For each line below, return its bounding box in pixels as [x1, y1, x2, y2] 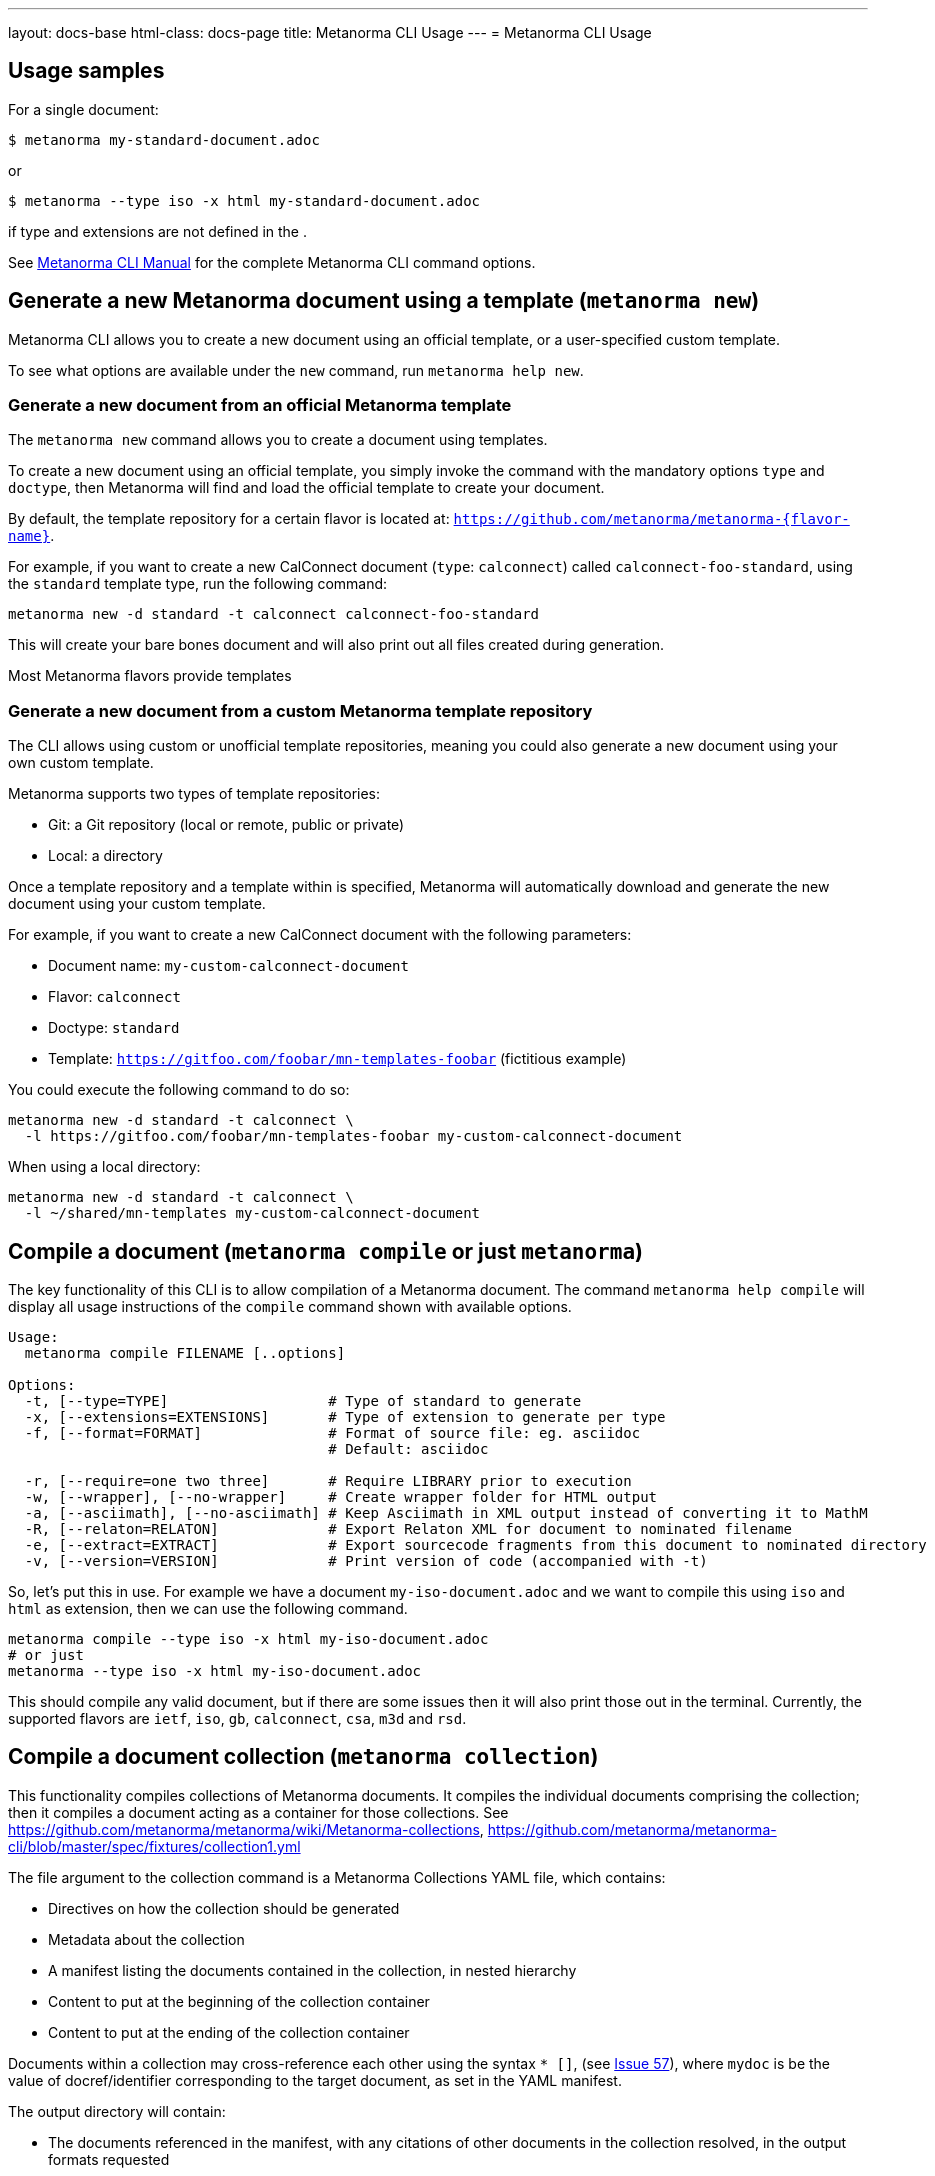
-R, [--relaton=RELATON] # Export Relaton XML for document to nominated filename [24, 1521, 792, 1538]
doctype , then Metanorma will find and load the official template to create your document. [8, 479, 605, 497]
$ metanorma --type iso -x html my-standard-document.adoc [8, 192, 481, 209]
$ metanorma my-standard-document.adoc [8, 131, 320, 148]
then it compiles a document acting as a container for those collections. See [8, 1803, 509, 1821]
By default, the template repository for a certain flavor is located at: [8, 510, 450, 528]
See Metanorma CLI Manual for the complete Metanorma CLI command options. [8, 253, 536, 271]
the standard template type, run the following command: [8, 575, 388, 593]
